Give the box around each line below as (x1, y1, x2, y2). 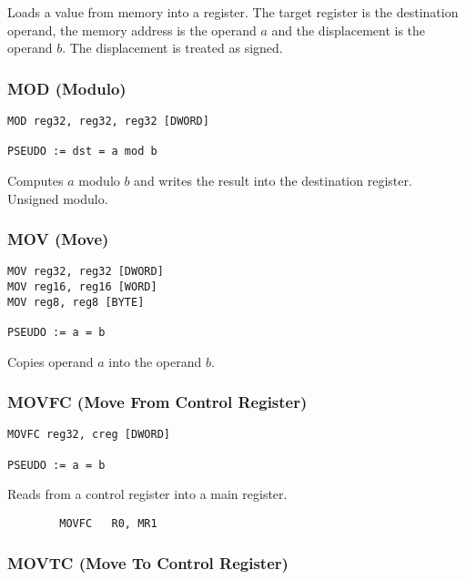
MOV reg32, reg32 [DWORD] (7, 265, 164, 279)
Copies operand (7, 351, 94, 371)
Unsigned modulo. (7, 188, 108, 208)
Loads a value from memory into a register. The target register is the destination (7, 3, 459, 21)
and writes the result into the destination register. (134, 170, 412, 189)
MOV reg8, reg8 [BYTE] (7, 295, 145, 309)
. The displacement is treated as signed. (62, 38, 283, 57)
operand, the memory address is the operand (7, 20, 257, 39)
